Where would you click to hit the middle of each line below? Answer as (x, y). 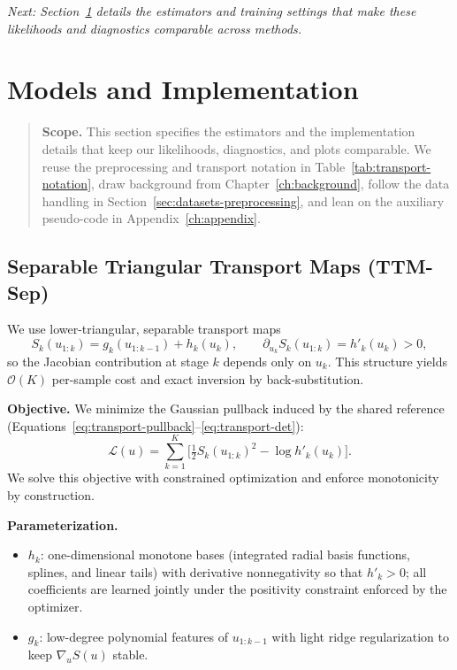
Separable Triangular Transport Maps (184, 266)
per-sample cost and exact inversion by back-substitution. (208, 378)
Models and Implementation (183, 89)
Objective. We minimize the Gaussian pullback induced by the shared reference (226, 408)
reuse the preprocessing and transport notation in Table (194, 166)
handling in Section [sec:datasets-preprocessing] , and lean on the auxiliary (243, 200)
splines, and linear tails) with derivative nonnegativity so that (195, 571)
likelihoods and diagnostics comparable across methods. (155, 28)
